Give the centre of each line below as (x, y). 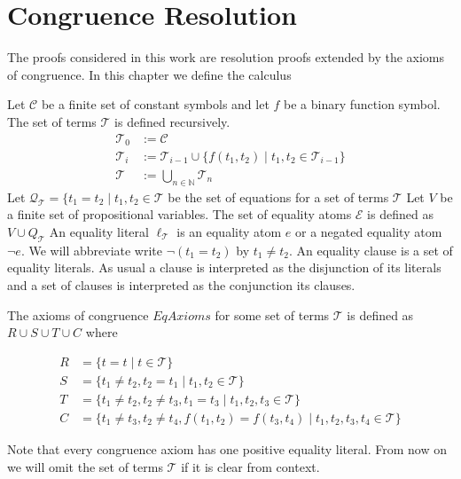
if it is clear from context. (250, 466)
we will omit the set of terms (85, 466)
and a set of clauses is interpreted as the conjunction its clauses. (181, 285)
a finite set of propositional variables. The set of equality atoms (180, 214)
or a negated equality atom (369, 232)
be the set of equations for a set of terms (278, 196)
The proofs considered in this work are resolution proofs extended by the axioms (226, 57)
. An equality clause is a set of (371, 250)
